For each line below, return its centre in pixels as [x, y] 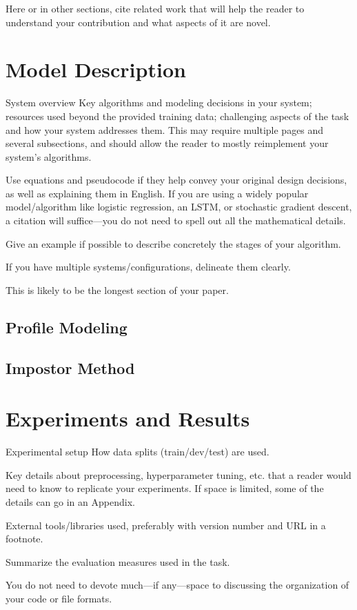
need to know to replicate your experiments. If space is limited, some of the [165, 488]
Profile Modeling [67, 327]
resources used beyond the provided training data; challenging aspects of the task [177, 116]
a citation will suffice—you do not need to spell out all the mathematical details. [176, 220]
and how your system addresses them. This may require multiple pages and [165, 129]
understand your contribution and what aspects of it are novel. [138, 22]
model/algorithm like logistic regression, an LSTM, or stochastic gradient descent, [179, 207]
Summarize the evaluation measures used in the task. [118, 561]
